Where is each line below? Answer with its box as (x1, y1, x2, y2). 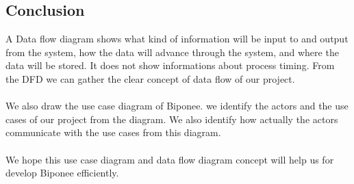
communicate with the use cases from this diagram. (5, 125, 221, 140)
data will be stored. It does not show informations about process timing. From (5, 58, 335, 73)
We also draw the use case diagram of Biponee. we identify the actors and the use (5, 98, 349, 113)
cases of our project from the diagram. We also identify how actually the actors (5, 111, 338, 126)
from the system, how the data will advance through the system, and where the (5, 44, 339, 59)
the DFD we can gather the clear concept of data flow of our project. (5, 71, 295, 86)
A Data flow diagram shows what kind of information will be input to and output (5, 31, 349, 46)
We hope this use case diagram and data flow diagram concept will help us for (5, 152, 334, 166)
